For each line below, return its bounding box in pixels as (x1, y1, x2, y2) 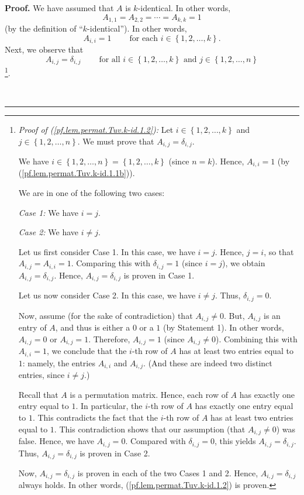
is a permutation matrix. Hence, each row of (70, 388, 228, 400)
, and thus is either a (55, 321, 130, 334)
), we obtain (222, 257, 265, 269)
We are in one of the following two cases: (18, 187, 165, 199)
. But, (224, 309, 245, 321)
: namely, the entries (22, 356, 95, 369)
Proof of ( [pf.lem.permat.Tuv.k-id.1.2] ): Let (18, 123, 174, 135)
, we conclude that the (46, 345, 127, 357)
